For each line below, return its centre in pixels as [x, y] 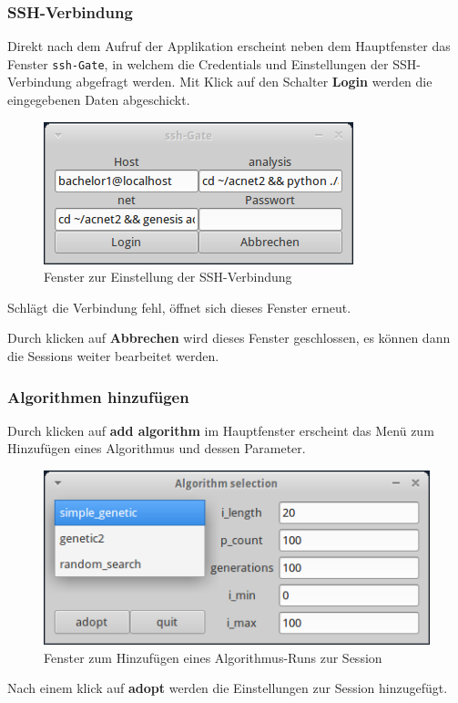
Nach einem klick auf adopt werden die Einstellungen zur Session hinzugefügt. [228, 688]
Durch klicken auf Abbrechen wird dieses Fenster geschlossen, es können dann [229, 338]
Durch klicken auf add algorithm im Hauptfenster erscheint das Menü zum [221, 430]
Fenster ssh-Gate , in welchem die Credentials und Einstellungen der [198, 63]
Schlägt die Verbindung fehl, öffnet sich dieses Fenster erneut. [179, 307]
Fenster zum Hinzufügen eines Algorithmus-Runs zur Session [213, 657]
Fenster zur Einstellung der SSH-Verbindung [168, 277]
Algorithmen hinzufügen [98, 396]
